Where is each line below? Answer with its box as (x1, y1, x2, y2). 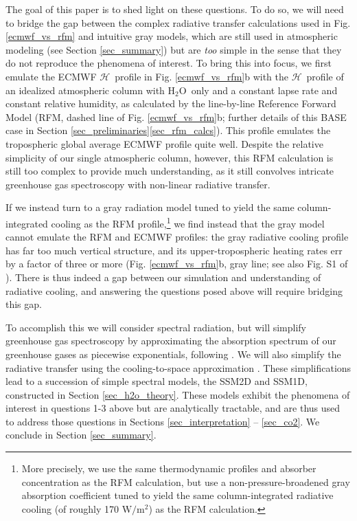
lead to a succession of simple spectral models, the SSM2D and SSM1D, (5, 374, 308, 388)
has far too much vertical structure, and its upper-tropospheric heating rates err (5, 243, 343, 257)
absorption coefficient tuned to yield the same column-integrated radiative (21, 488, 334, 502)
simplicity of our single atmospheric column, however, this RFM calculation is (5, 150, 334, 164)
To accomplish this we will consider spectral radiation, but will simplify (5, 320, 307, 334)
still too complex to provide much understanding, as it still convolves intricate (5, 164, 334, 178)
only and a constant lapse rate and (191, 82, 338, 97)
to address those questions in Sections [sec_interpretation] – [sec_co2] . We (5, 414, 320, 428)
